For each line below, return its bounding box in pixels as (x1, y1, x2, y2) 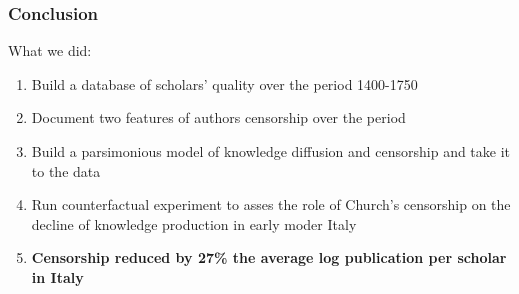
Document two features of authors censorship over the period (31, 107, 406, 128)
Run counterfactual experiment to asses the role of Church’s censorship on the (31, 194, 511, 215)
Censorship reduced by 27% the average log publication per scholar (31, 247, 507, 268)
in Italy (31, 266, 84, 287)
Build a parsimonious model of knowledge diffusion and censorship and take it (31, 141, 511, 161)
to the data (31, 160, 101, 181)
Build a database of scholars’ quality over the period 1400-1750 (31, 73, 418, 94)
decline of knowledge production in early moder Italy (31, 213, 357, 234)
